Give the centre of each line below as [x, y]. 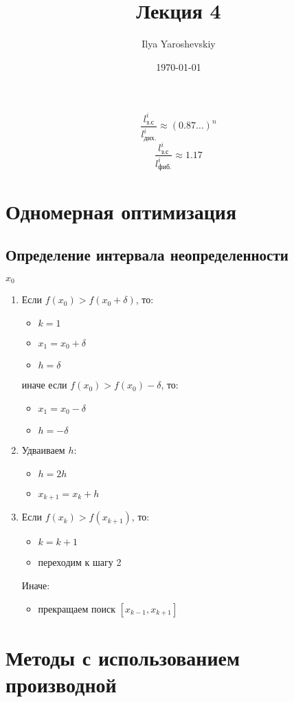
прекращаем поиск [77, 608]
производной [61, 684]
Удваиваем [43, 450]
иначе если [44, 385]
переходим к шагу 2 [80, 562]
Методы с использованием [123, 657]
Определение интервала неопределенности [147, 255]
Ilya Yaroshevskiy [179, 44]
